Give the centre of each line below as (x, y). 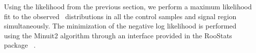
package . (20, 45)
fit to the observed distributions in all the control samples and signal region (120, 16)
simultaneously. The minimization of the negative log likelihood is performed (120, 26)
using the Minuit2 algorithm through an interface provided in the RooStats (118, 35)
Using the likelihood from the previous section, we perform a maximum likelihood (128, 6)
